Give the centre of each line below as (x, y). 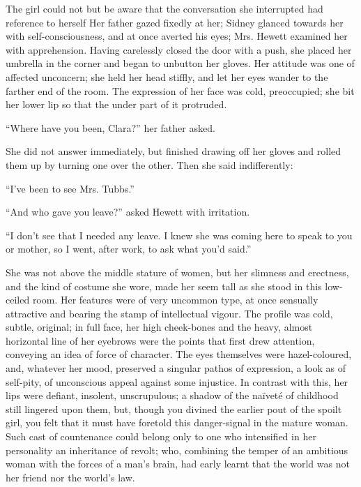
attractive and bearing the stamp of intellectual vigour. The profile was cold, (169, 313)
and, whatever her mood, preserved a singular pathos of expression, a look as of (176, 368)
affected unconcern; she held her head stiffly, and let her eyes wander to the (167, 76)
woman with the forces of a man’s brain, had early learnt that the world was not (178, 464)
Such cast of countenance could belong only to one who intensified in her (161, 436)
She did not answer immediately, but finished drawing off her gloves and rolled (174, 151)
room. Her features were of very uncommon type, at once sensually (175, 300)
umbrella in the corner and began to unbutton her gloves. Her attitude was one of (180, 63)
